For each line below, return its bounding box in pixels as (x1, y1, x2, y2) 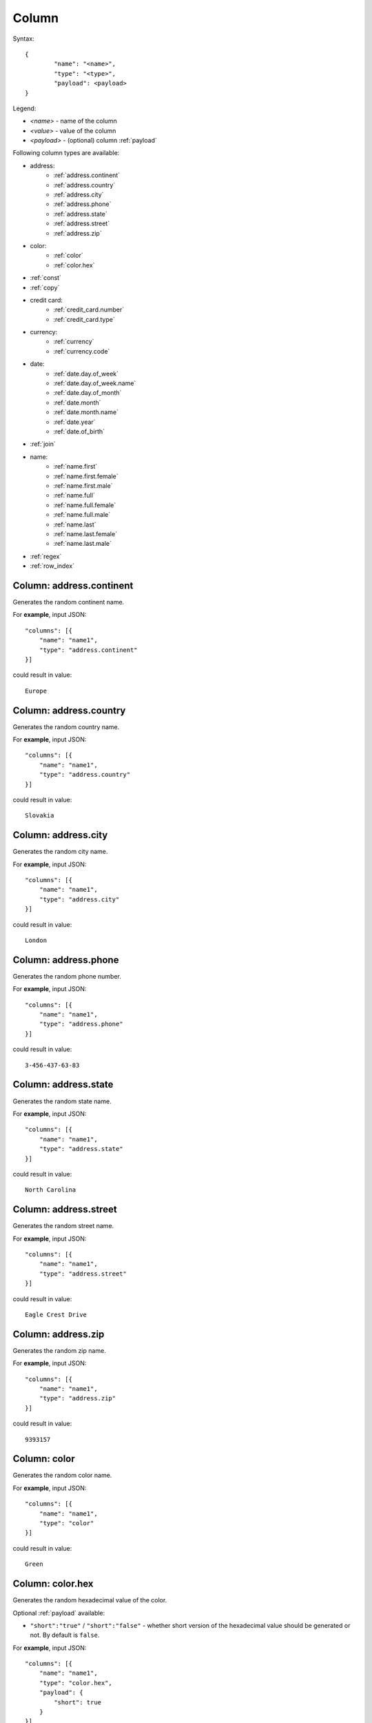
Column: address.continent (12, 580, 134, 591)
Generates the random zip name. (12, 1346, 106, 1354)
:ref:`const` (30, 274, 62, 282)
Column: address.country (12, 704, 126, 716)
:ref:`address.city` (53, 190, 104, 199)
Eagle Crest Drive (25, 1310, 87, 1318)
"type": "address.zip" (39, 1394, 116, 1403)
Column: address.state (12, 1079, 114, 1090)
